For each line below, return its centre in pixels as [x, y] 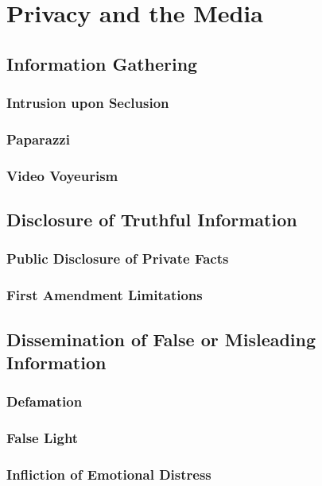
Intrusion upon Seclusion [88, 103]
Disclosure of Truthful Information [152, 220]
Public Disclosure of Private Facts [118, 258]
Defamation [45, 401]
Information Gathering [102, 63]
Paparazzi [38, 139]
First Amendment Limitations [105, 295]
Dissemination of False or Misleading [161, 339]
